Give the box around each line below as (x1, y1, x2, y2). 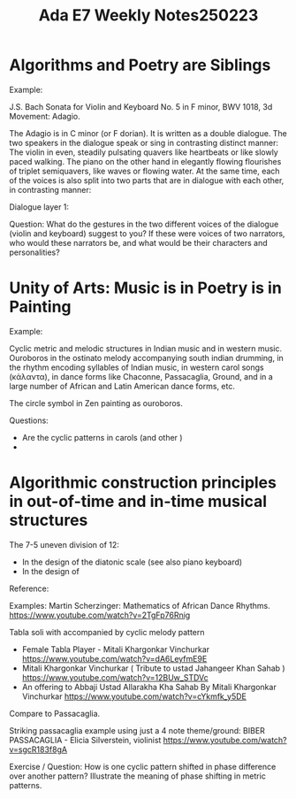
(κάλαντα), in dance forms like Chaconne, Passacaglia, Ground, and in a (9, 371, 274, 381)
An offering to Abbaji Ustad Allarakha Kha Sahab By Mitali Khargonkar (21, 681, 277, 692)
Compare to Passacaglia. (9, 708, 101, 718)
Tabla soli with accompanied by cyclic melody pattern (9, 626, 205, 637)
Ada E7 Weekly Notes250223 (38, 5, 259, 26)
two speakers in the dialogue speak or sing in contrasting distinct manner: (9, 137, 278, 148)
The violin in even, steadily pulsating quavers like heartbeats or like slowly (9, 147, 278, 157)
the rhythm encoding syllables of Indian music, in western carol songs (9, 362, 264, 373)
